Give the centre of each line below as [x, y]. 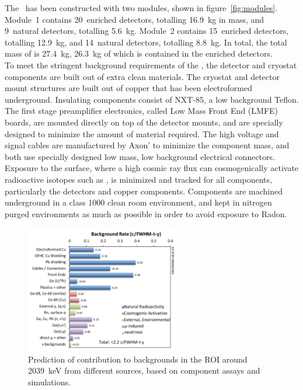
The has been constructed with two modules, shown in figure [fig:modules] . [141, 8]
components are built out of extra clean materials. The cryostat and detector [142, 76]
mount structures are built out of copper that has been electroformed [128, 88]
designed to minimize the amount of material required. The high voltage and [142, 133]
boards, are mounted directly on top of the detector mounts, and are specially [144, 122]
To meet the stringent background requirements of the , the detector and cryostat [151, 65]
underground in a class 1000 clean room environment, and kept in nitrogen [138, 202]
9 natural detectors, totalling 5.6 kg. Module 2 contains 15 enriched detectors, [147, 31]
